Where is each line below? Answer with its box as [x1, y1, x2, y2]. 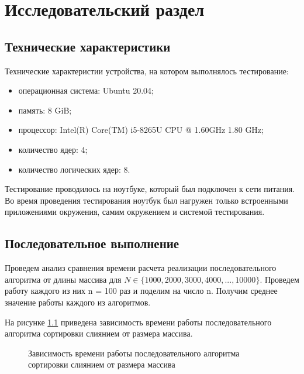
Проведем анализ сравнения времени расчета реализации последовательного [5, 262, 277, 274]
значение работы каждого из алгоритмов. [5, 296, 151, 308]
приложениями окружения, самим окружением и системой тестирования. [5, 205, 265, 218]
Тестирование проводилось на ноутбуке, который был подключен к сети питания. [5, 183, 295, 195]
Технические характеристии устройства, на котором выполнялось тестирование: [5, 64, 289, 77]
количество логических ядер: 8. [18, 163, 130, 175]
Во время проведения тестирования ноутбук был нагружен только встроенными [5, 194, 288, 206]
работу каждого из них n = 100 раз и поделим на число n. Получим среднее [5, 284, 278, 297]
